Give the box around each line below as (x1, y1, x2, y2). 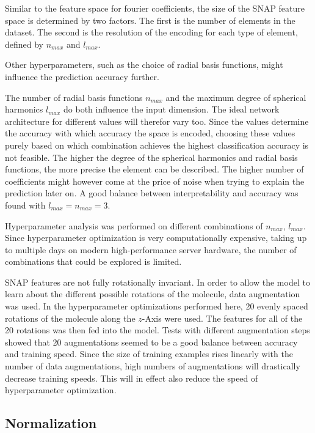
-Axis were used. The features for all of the (142, 311, 303, 324)
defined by (5, 37, 44, 50)
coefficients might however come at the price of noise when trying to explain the (5, 174, 305, 187)
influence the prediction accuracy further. (5, 70, 159, 83)
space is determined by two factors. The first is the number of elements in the (5, 13, 295, 26)
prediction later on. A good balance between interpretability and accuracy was (5, 187, 299, 199)
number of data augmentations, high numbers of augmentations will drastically (5, 360, 300, 372)
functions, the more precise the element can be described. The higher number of (5, 163, 304, 176)
